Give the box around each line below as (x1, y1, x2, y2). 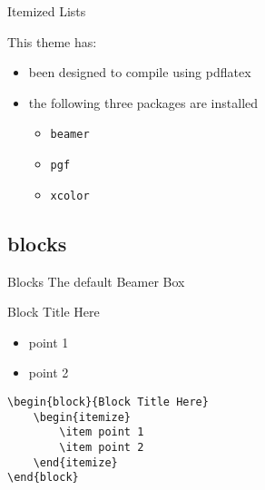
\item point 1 (59, 426, 144, 439)
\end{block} (7, 471, 79, 485)
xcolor (50, 189, 90, 202)
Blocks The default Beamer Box (7, 271, 185, 290)
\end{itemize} (33, 456, 118, 469)
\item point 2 (59, 440, 144, 454)
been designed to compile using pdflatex (28, 63, 251, 82)
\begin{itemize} (33, 410, 132, 424)
